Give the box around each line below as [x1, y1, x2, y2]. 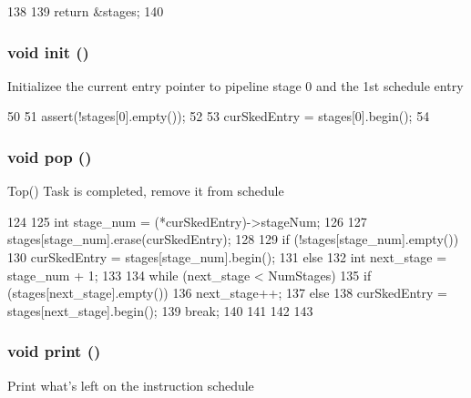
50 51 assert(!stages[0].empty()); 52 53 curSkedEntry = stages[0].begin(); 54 [7, 107, 430, 126]
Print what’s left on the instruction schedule [7, 375, 254, 394]
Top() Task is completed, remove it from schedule [7, 181, 284, 200]
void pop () [7, 145, 92, 168]
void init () [7, 40, 89, 63]
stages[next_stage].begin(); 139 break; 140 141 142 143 [7, 301, 313, 320]
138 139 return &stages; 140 [7, 2, 164, 20]
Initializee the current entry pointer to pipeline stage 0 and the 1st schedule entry [7, 76, 464, 95]
